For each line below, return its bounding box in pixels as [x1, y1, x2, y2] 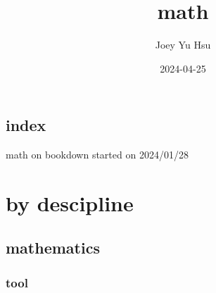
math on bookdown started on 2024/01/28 [6, 147, 189, 162]
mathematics [6, 237, 100, 258]
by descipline [6, 188, 134, 217]
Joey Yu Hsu [155, 37, 211, 52]
